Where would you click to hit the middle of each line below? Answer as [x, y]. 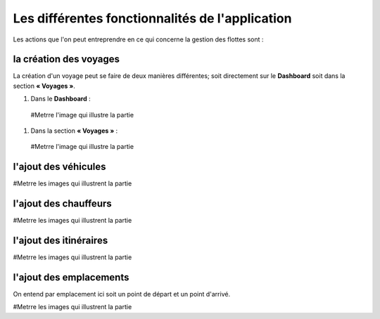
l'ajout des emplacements [71, 277]
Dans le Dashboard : [61, 99]
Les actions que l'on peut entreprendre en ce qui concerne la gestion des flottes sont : [138, 39]
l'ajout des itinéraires [61, 241]
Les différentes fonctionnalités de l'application [152, 18]
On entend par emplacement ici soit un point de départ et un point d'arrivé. [122, 294]
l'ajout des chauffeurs [62, 204]
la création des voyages [66, 59]
